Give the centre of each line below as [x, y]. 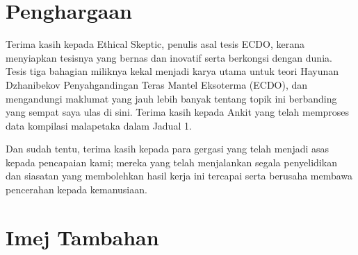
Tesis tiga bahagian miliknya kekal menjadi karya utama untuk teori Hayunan [172, 71]
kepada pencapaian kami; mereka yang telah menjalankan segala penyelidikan [171, 162]
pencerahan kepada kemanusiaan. [76, 190]
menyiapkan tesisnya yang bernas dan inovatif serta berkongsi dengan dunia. [169, 57]
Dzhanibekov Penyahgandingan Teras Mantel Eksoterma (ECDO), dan [157, 84]
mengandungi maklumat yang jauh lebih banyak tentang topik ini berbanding [171, 98]
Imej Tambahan [82, 237]
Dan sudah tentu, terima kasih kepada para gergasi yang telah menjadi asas [168, 149]
